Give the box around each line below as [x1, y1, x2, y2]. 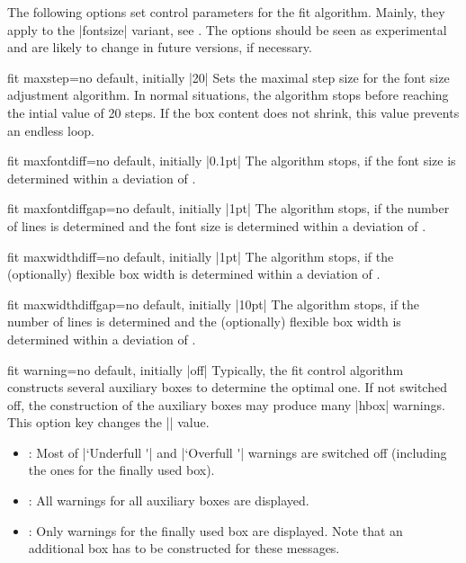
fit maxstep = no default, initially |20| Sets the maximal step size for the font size [7, 67, 450, 86]
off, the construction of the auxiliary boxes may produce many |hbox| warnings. [7, 395, 445, 414]
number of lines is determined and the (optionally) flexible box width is [7, 312, 401, 331]
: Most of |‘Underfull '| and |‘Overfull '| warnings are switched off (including [28, 442, 447, 461]
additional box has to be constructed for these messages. [28, 539, 340, 558]
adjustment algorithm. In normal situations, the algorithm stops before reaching [7, 85, 449, 104]
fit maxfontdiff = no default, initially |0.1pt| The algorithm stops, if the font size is [7, 151, 456, 170]
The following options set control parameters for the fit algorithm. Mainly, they [7, 3, 445, 21]
